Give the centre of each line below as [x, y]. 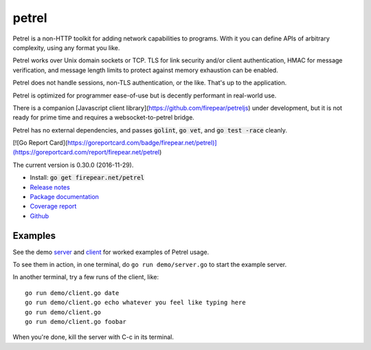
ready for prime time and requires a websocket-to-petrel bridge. [104, 117]
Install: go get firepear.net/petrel [87, 178]
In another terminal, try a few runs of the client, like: [86, 277]
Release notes [50, 187]
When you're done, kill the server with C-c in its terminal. [93, 337]
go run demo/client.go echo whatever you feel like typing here [136, 303]
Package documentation [65, 197]
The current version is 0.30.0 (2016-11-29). [73, 165]
